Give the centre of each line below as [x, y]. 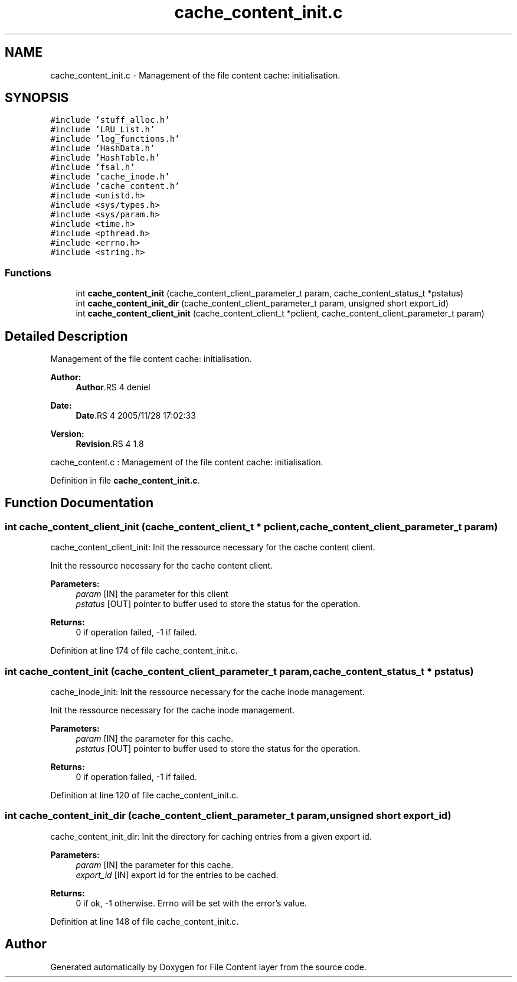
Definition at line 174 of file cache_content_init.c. [144, 651]
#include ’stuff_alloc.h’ [110, 120]
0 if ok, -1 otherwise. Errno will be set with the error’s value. [191, 903]
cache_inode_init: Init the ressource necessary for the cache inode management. [207, 692]
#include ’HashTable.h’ [105, 158]
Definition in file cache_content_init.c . [125, 481]
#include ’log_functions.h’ [115, 139]
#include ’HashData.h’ [103, 149]
